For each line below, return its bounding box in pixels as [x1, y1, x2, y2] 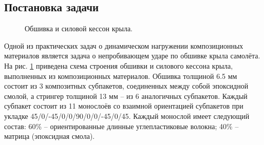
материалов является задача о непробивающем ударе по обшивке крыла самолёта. [4, 50, 260, 61]
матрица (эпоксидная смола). [4, 131, 95, 141]
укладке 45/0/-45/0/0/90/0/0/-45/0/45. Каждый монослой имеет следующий [4, 110, 250, 121]
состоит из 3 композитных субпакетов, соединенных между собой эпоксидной [4, 80, 249, 91]
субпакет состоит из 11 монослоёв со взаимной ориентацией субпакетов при [4, 100, 243, 111]
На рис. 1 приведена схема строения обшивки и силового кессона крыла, [4, 60, 233, 71]
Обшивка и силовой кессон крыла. [25, 23, 133, 34]
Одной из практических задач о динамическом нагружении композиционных [4, 40, 243, 51]
